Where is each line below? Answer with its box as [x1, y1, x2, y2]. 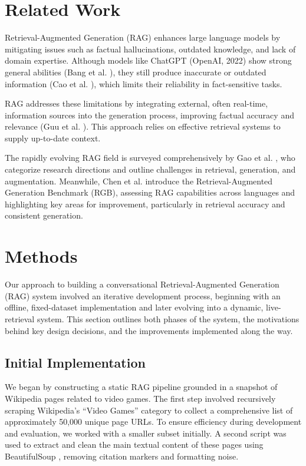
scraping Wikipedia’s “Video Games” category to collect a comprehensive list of [5, 404, 293, 416]
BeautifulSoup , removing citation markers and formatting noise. [5, 450, 239, 462]
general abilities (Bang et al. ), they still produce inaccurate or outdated [5, 65, 266, 78]
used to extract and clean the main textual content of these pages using [5, 438, 264, 451]
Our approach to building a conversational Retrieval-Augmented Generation [5, 278, 279, 290]
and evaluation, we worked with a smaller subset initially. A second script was [5, 427, 287, 439]
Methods [5, 244, 78, 268]
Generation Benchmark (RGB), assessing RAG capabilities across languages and [5, 186, 295, 199]
